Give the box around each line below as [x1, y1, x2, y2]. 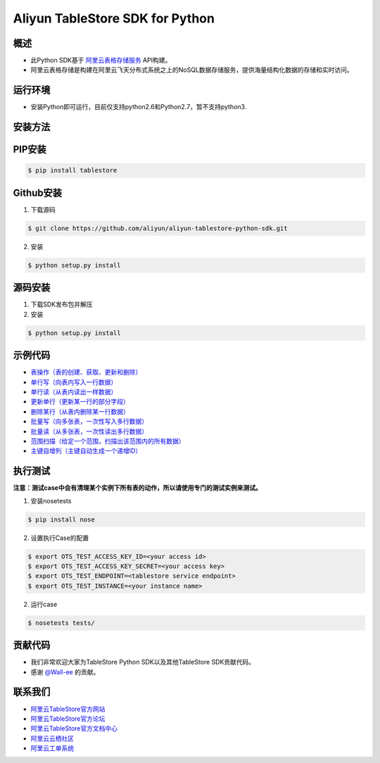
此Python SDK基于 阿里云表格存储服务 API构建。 [30, 56, 172, 65]
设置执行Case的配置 [30, 534, 89, 542]
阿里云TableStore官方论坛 [30, 714, 106, 723]
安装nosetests [30, 496, 72, 505]
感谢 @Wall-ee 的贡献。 [30, 667, 100, 676]
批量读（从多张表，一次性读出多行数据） [30, 427, 148, 436]
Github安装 [13, 187, 63, 198]
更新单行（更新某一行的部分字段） [30, 398, 129, 406]
